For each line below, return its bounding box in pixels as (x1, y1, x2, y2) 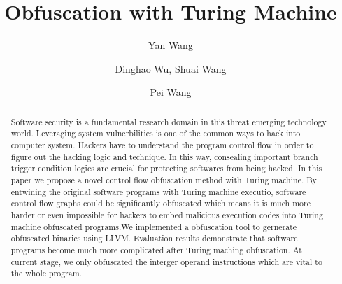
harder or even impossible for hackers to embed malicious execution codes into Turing (10, 208, 323, 220)
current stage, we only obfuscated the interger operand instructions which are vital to (10, 255, 322, 267)
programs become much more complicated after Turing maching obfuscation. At (10, 243, 302, 255)
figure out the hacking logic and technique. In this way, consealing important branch (10, 150, 318, 162)
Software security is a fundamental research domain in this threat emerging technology (10, 115, 327, 127)
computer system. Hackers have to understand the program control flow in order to (10, 139, 314, 151)
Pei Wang (150, 85, 192, 99)
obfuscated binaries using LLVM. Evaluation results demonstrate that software (10, 232, 298, 244)
